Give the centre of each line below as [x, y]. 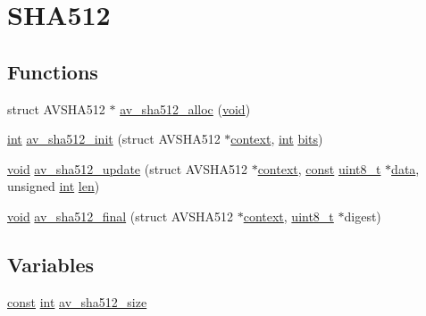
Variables [51, 264]
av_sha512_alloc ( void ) [185, 108]
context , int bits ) [277, 139]
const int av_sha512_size [77, 301]
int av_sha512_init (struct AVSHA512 [114, 139]
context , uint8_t [288, 216]
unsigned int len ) [54, 186]
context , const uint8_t [319, 168]
